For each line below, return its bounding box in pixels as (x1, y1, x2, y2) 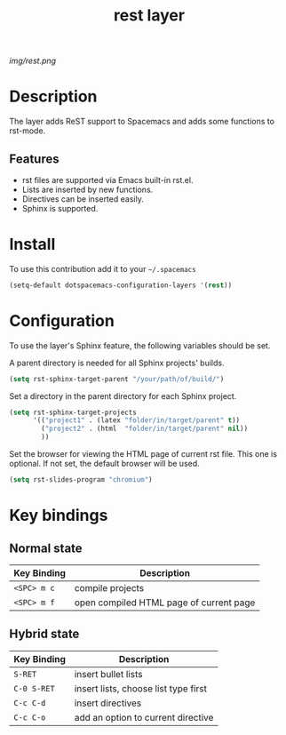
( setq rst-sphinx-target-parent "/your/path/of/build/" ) (9, 374, 225, 383)
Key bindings (9, 506, 108, 525)
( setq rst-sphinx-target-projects (9, 408, 138, 417)
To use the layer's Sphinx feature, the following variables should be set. (9, 340, 271, 351)
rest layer (114, 5, 185, 26)
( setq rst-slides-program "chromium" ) (9, 475, 153, 484)
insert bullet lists (74, 667, 143, 680)
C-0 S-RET (13, 683, 55, 693)
